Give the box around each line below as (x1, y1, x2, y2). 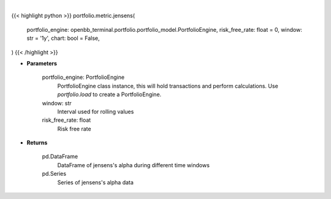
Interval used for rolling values (57, 108, 134, 115)
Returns (26, 139, 48, 146)
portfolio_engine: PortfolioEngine (42, 73, 125, 81)
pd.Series (42, 170, 67, 178)
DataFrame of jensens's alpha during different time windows (57, 161, 210, 168)
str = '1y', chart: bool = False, (26, 34, 101, 42)
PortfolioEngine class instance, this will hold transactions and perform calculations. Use (57, 82, 278, 89)
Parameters (26, 59, 58, 67)
